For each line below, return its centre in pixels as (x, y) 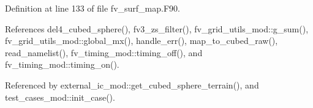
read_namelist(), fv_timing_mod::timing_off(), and (104, 52)
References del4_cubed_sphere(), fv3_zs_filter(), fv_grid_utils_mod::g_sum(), (157, 28)
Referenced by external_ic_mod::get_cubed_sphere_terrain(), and (132, 85)
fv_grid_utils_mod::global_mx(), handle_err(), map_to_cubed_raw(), (141, 41)
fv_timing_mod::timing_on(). (62, 64)
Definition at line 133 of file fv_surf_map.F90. (92, 8)
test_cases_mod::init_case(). (60, 97)
